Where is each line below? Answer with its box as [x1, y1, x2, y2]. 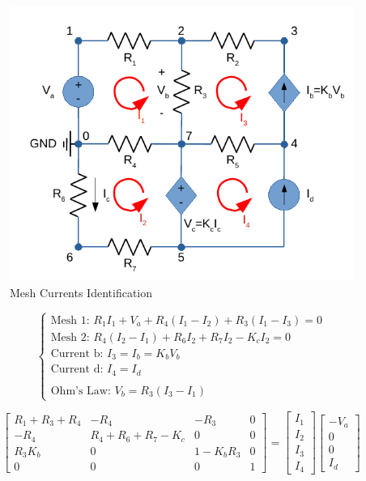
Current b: [50, 347, 104, 360]
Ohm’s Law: [50, 385, 111, 397]
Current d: [50, 364, 104, 376]
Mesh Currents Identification [10, 283, 153, 300]
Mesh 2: [50, 331, 90, 343]
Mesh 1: [50, 314, 90, 326]
